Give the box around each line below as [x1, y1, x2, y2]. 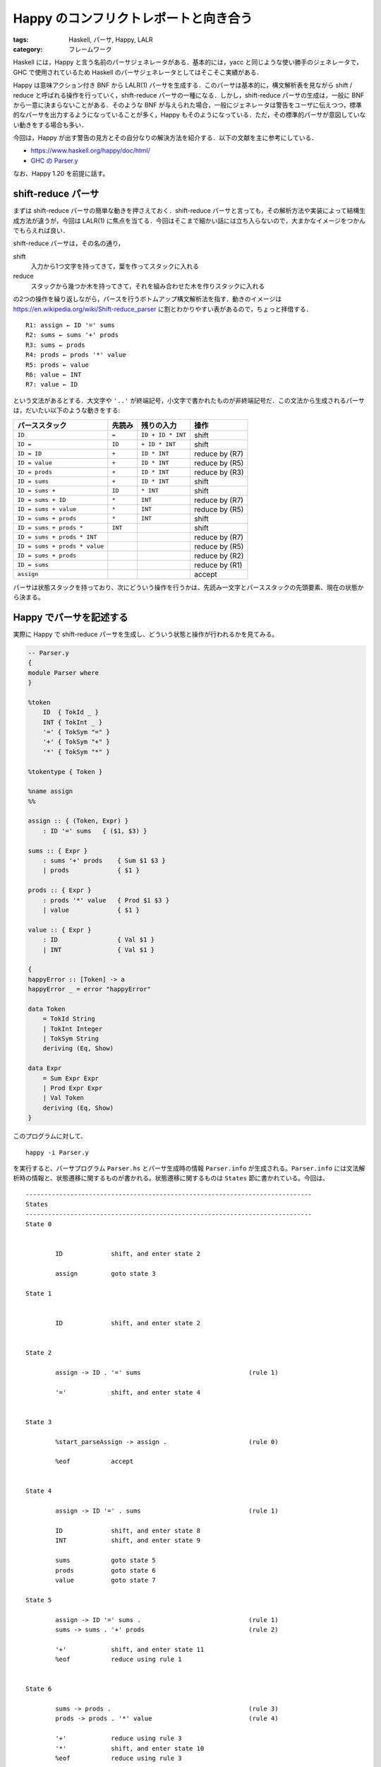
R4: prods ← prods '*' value [25, 351, 126, 359]
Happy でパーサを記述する [13, 611, 128, 623]
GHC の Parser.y [30, 156, 78, 165]
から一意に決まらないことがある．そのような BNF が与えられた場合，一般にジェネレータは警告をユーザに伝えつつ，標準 [13, 100, 363, 109]
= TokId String [42, 1015, 95, 1023]
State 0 [25, 1220, 52, 1228]
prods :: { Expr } [28, 886, 92, 894]
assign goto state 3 [55, 1269, 157, 1277]
